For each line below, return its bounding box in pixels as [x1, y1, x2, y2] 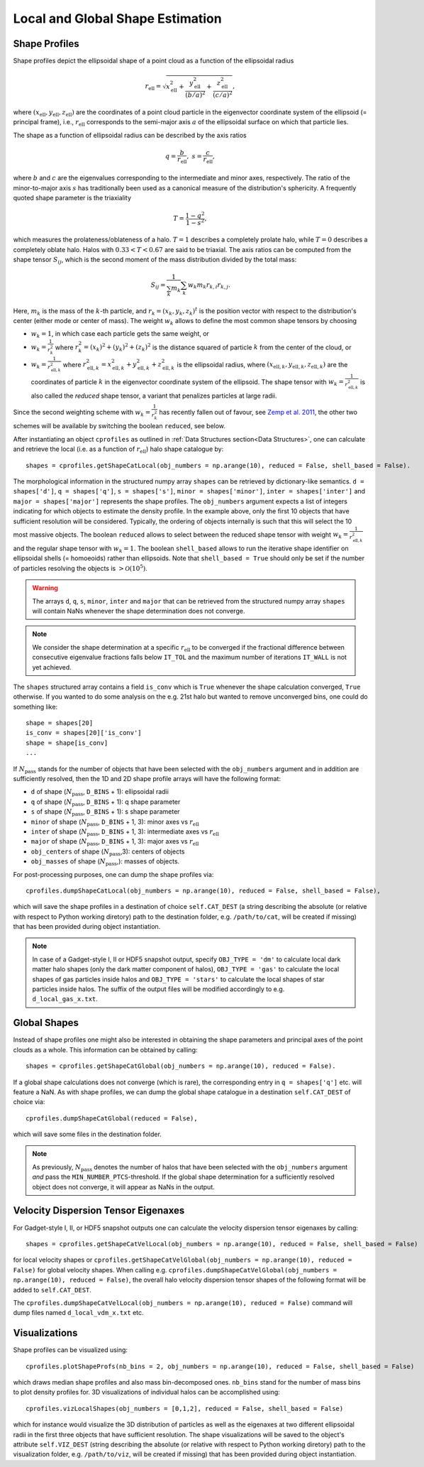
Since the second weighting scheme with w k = [13, 408, 151, 418]
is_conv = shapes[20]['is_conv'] [26, 729, 142, 737]
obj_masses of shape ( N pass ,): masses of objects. [30, 857, 180, 867]
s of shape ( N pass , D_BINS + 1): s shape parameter [30, 807, 180, 817]
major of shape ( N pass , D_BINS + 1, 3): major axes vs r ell [30, 837, 199, 848]
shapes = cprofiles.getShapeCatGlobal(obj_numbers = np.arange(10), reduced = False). [26, 1062, 336, 1070]
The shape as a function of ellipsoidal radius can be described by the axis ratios [13, 131, 247, 139]
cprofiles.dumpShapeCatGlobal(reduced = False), [26, 1114, 198, 1122]
